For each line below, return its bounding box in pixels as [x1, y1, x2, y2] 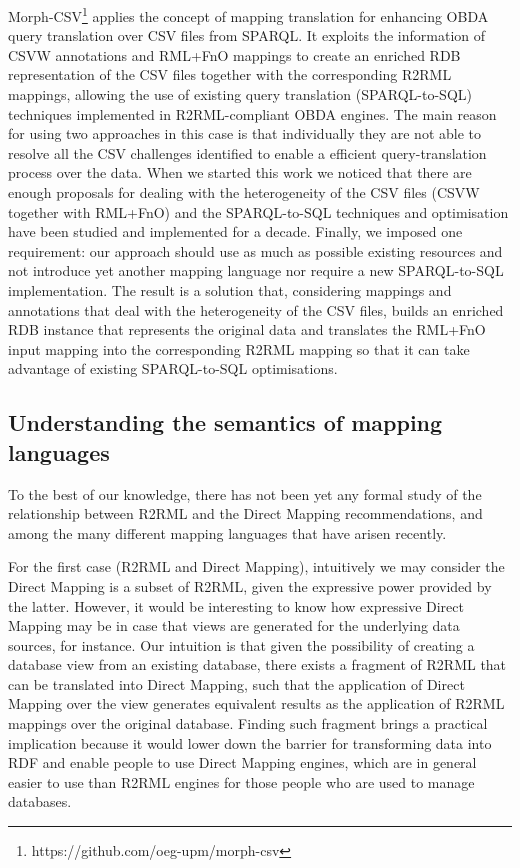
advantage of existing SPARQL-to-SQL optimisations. [8, 358, 338, 379]
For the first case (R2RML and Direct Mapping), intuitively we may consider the [8, 556, 505, 577]
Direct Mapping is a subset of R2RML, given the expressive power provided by [8, 575, 492, 596]
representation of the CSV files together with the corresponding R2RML [8, 64, 452, 85]
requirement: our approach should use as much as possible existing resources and [8, 240, 503, 261]
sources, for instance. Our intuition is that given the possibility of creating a [8, 634, 475, 655]
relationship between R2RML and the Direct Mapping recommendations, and [8, 503, 483, 524]
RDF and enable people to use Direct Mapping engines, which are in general [8, 752, 477, 773]
